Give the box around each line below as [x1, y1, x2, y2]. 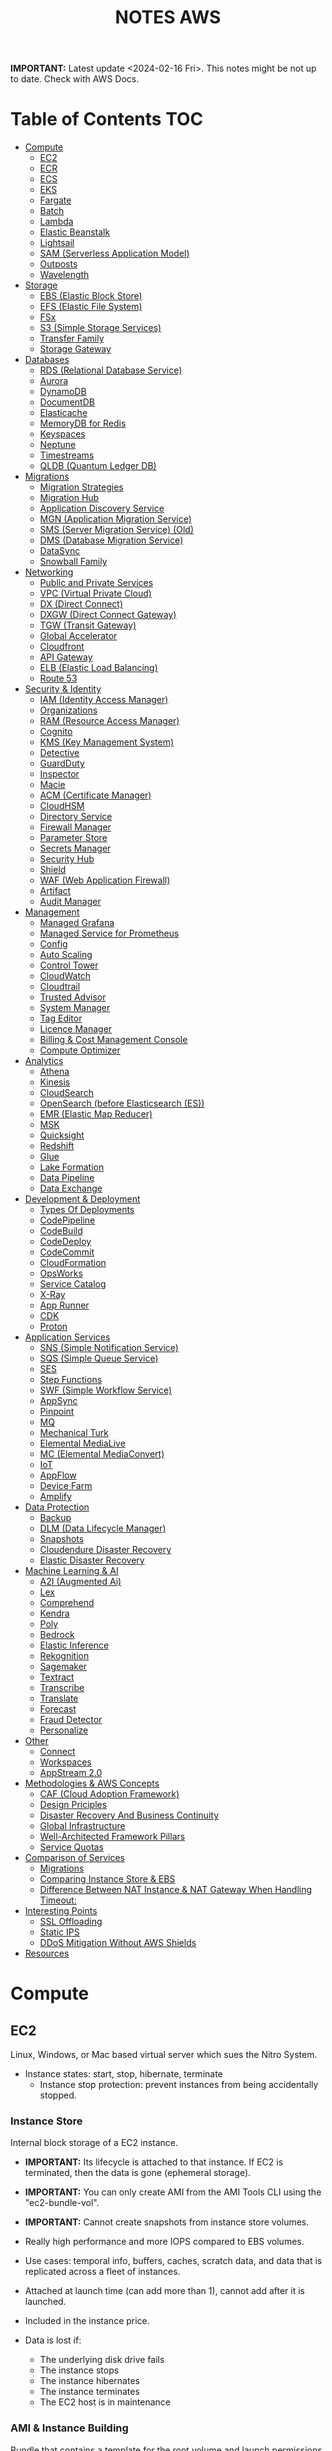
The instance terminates [39, 2386, 140, 2398]
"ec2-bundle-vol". [24, 2197, 100, 2209]
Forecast [39, 1703, 77, 1715]
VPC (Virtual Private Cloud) [39, 587, 152, 600]
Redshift [39, 1140, 75, 1152]
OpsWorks [39, 1267, 83, 1280]
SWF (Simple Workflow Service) [39, 1384, 173, 1396]
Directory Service [39, 811, 113, 823]
